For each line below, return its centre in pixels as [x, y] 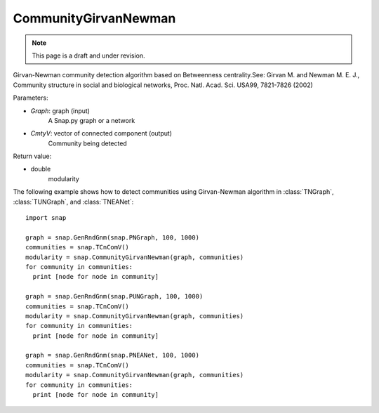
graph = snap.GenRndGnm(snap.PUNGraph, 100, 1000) [114, 296]
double [41, 169]
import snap [46, 218]
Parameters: [31, 98]
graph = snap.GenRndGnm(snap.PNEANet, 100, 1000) [113, 355]
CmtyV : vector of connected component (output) [101, 133]
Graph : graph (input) [60, 111]
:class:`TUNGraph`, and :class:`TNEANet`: [73, 202]
